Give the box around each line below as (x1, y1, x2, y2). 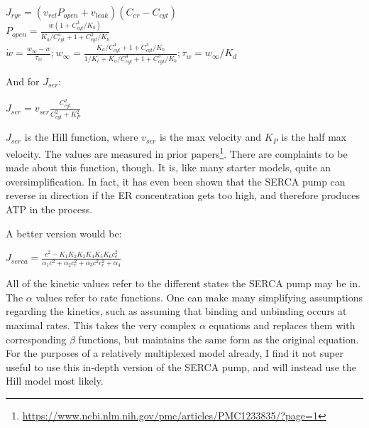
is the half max (281, 129, 347, 144)
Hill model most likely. (6, 373, 104, 388)
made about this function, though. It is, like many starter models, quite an (6, 160, 331, 175)
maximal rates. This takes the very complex (6, 318, 197, 333)
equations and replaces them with (209, 318, 356, 333)
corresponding (6, 331, 67, 346)
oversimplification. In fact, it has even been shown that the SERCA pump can (6, 173, 346, 188)
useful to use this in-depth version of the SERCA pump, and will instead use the (6, 359, 357, 374)
